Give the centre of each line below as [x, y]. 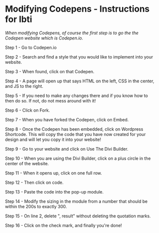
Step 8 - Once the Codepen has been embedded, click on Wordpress [74, 129]
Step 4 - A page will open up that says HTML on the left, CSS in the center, [79, 81]
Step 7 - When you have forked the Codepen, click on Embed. [67, 119]
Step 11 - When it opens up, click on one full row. [54, 173]
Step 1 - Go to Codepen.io [31, 47]
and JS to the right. [24, 86]
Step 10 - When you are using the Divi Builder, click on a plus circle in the [78, 158]
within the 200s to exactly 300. [36, 206]
